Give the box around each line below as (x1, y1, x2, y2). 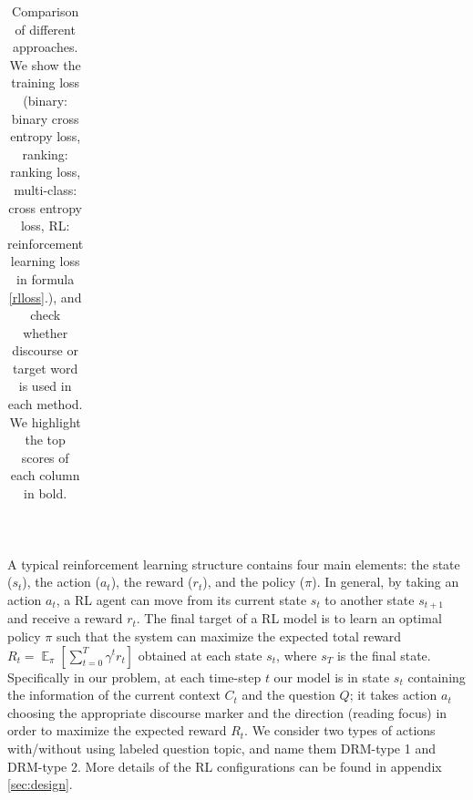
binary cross (11, 108, 79, 128)
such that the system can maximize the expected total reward (56, 626, 402, 645)
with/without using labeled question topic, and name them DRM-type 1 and (7, 738, 436, 757)
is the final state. (336, 645, 431, 664)
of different (15, 19, 76, 38)
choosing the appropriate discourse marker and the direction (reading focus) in (7, 703, 447, 722)
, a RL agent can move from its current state (56, 590, 307, 609)
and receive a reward (7, 609, 123, 628)
